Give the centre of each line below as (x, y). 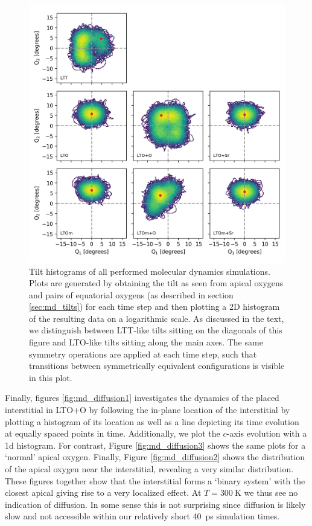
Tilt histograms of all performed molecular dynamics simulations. (150, 271)
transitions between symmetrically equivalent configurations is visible (157, 366)
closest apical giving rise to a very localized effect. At (103, 492)
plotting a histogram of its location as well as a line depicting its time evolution (152, 421)
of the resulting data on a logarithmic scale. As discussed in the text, (157, 318)
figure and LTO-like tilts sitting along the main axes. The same (146, 342)
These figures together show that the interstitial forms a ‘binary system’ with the (155, 480)
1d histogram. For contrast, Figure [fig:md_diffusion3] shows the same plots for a (155, 445)
